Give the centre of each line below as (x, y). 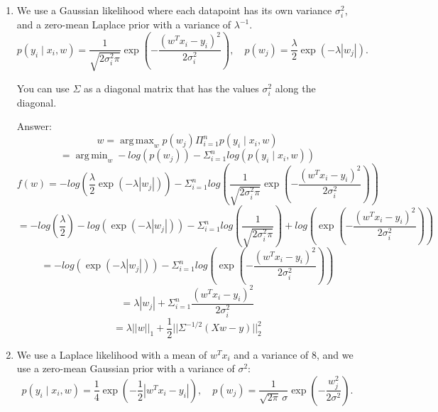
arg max (137, 141)
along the (295, 88)
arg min (92, 156)
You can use (43, 88)
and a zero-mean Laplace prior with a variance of (124, 25)
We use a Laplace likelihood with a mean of (112, 354)
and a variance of (271, 354)
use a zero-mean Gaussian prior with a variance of (126, 368)
